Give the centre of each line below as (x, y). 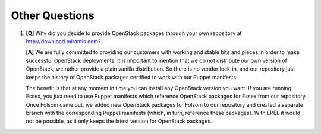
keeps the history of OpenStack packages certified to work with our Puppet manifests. (132, 77)
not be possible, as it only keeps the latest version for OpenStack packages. (119, 121)
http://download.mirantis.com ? (63, 41)
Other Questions (53, 15)
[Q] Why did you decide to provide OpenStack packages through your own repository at (134, 33)
